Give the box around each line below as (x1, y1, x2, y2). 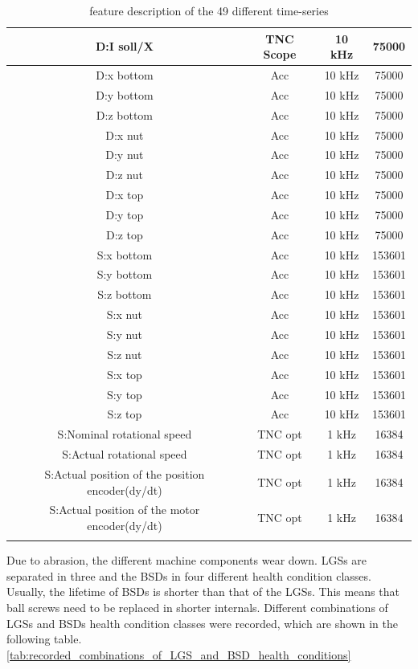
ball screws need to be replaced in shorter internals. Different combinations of (6, 599, 388, 616)
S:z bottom (97, 286, 152, 303)
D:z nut (105, 166, 143, 183)
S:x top (106, 365, 142, 382)
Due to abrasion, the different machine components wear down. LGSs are (6, 552, 367, 569)
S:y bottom (96, 266, 153, 283)
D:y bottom (96, 86, 154, 103)
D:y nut (105, 146, 144, 163)
